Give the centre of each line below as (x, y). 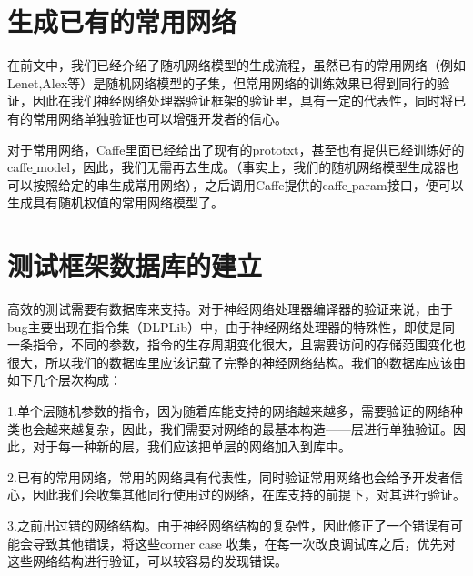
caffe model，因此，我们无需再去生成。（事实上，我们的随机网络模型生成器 (227, 167)
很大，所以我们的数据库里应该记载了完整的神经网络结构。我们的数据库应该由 (236, 362)
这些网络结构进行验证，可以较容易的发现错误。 (147, 561)
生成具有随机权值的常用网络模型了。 (116, 202)
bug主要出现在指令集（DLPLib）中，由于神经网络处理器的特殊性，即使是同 (231, 326)
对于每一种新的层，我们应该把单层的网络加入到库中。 (191, 446)
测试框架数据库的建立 (135, 265)
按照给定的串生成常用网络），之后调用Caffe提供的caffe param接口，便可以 (248, 184)
